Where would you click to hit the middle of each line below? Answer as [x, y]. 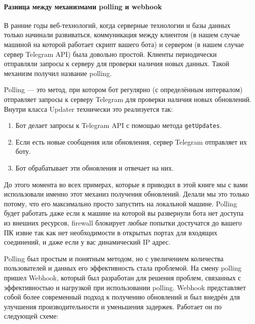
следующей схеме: [31, 316]
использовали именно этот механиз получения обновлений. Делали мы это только [127, 194]
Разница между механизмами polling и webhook [83, 6]
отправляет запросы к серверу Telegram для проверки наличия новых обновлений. [128, 99]
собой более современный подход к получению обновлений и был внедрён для [122, 297]
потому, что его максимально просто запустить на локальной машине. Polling [121, 203]
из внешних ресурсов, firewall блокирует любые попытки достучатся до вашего [123, 222]
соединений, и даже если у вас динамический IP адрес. [87, 242]
